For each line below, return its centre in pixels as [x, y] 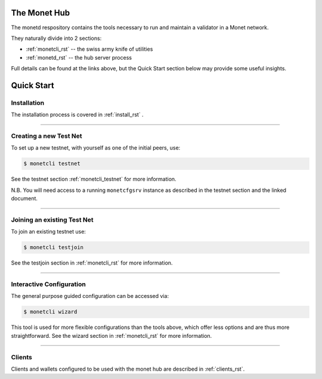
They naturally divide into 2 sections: [56, 38]
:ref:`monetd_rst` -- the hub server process [79, 57]
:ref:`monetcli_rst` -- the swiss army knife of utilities [89, 49]
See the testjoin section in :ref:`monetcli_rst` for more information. [92, 263]
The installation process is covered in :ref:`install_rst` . [77, 115]
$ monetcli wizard [50, 312]
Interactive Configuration [48, 284]
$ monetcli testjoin [53, 248]
